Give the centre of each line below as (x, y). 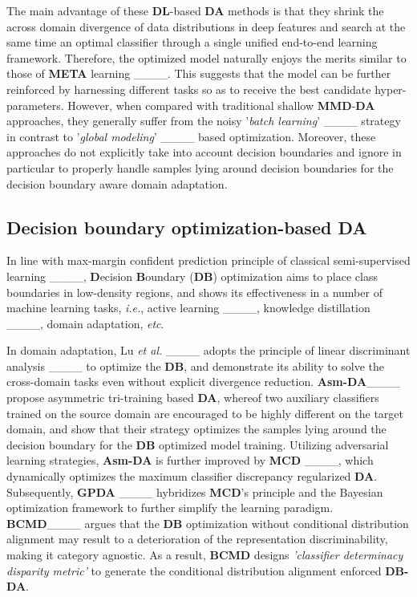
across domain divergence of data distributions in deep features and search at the (206, 26)
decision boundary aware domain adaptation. (117, 183)
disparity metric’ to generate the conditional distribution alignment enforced (194, 570)
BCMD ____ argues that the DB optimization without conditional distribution (208, 523)
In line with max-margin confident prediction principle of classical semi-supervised (208, 260)
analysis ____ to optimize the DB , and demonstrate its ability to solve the (196, 366)
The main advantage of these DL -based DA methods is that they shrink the (195, 10)
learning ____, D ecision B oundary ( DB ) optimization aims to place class (192, 276)
